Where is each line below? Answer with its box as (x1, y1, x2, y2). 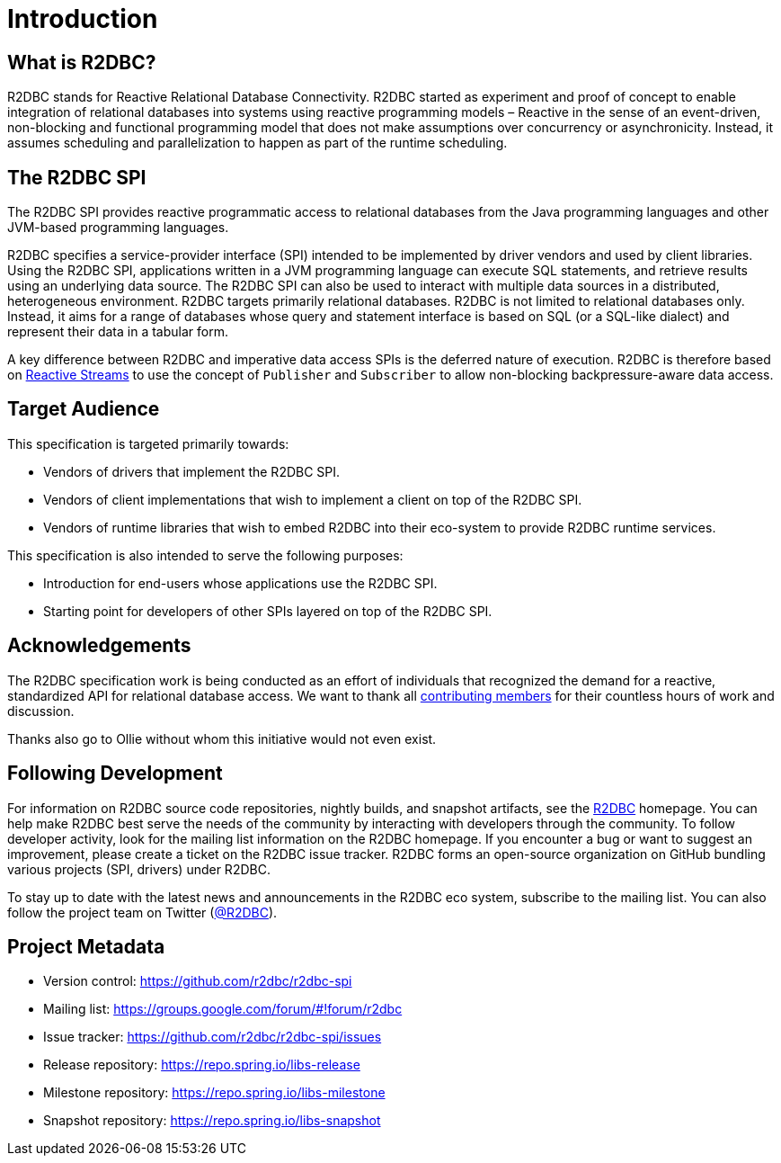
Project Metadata (7, 935, 165, 958)
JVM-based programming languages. (7, 219, 229, 236)
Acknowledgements (7, 634, 191, 658)
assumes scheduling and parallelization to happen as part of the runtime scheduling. (7, 135, 508, 151)
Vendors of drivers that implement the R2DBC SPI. (43, 463, 341, 479)
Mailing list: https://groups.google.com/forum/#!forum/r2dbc (43, 1001, 403, 1017)
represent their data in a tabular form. (7, 324, 228, 340)
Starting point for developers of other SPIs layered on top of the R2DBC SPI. (43, 603, 493, 619)
